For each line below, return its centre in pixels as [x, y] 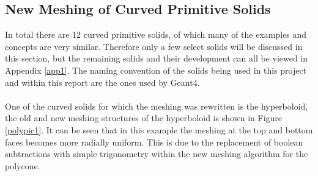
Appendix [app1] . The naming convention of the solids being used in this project [156, 70]
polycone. [23, 165]
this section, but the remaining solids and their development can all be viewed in [157, 58]
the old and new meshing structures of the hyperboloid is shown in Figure [144, 118]
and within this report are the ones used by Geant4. [102, 82]
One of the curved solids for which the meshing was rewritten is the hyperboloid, [157, 106]
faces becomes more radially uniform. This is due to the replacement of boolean [154, 142]
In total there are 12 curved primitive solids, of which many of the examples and [156, 34]
